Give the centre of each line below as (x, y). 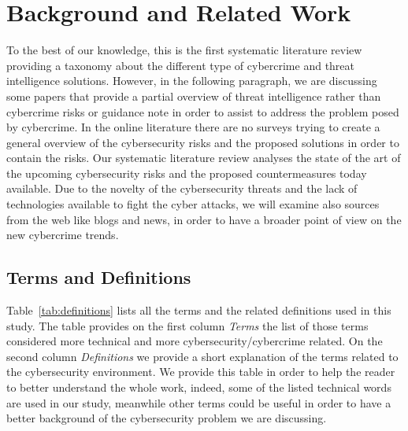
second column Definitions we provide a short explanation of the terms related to (202, 356)
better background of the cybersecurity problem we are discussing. (167, 418)
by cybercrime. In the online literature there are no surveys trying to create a (193, 127)
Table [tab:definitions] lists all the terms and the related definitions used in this (199, 310)
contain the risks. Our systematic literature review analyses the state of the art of (204, 158)
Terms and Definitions (99, 277)
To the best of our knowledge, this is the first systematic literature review (184, 50)
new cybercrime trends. (63, 235)
